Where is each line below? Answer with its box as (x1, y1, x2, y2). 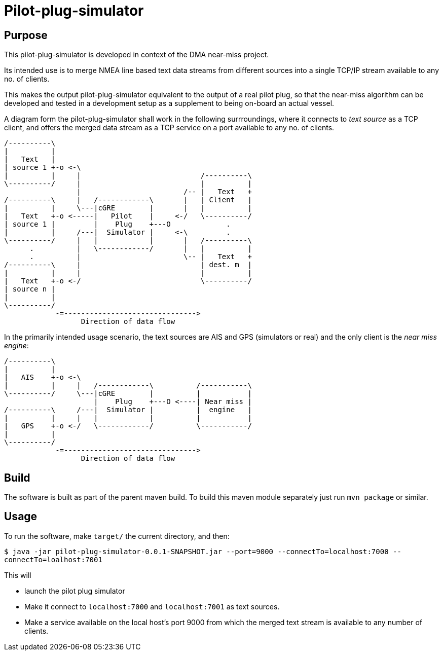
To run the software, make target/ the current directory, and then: (4, 531, 230, 540)
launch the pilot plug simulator (24, 586, 125, 595)
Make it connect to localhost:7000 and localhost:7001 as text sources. (24, 602, 280, 611)
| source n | (4, 285, 56, 294)
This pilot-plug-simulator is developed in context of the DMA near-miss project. (4, 50, 269, 59)
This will (4, 570, 31, 579)
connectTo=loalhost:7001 (4, 555, 102, 564)
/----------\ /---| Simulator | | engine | (4, 406, 252, 414)
